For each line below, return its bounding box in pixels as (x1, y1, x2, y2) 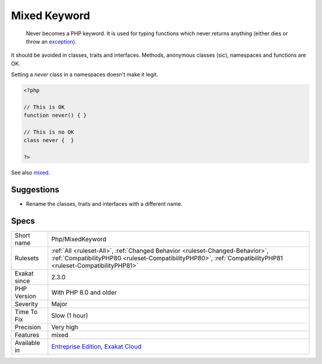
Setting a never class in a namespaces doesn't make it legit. (11, 71, 158, 78)
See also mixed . (11, 169, 50, 176)
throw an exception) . (26, 38, 77, 45)
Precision (14, 323, 41, 331)
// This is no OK (23, 129, 75, 135)
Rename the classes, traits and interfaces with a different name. (26, 200, 183, 208)
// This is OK (23, 103, 65, 110)
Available (14, 339, 41, 347)
